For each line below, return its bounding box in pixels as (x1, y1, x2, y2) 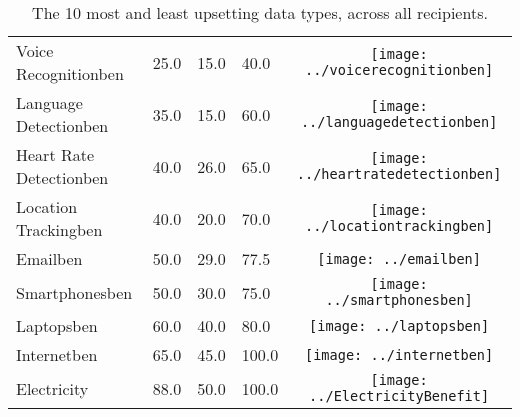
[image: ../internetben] (304, 346, 494, 363)
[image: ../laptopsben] (309, 317, 490, 334)
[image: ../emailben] (317, 250, 481, 267)
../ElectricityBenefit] (309, 388, 490, 404)
